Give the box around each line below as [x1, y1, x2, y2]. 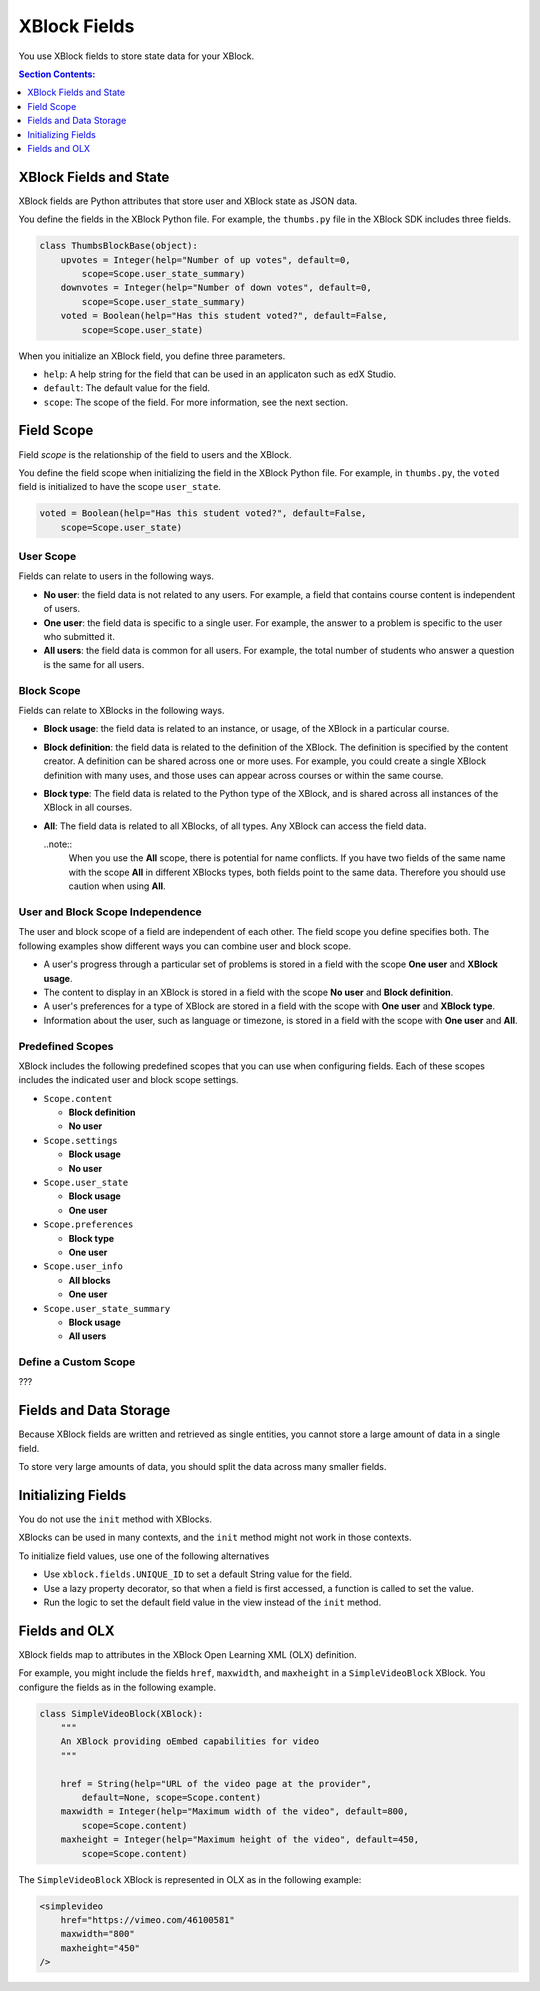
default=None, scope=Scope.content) [81, 1792, 262, 1803]
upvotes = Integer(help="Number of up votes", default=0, [60, 254, 351, 265]
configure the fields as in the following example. [18, 1681, 217, 1693]
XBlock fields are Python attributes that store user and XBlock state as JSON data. [18, 195, 358, 207]
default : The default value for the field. [43, 382, 210, 394]
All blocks [68, 1274, 111, 1286]
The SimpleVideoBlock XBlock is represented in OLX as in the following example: [18, 1873, 362, 1885]
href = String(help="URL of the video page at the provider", [60, 1778, 372, 1789]
